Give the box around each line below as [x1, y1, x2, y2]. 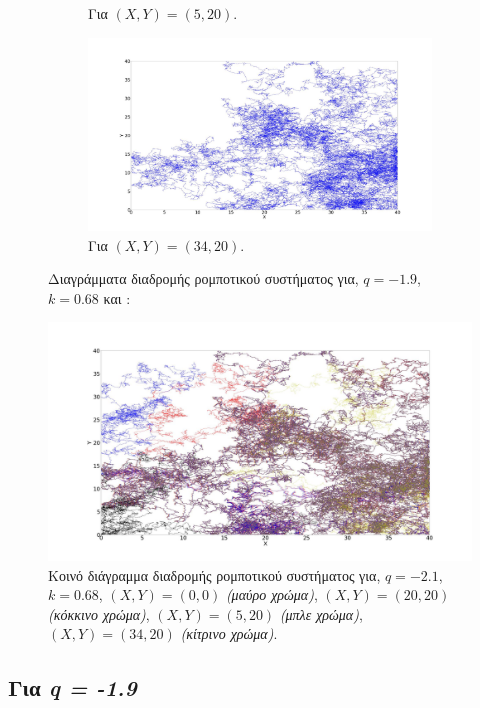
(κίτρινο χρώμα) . [180, 623, 278, 644]
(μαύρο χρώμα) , [225, 584, 318, 605]
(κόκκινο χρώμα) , [48, 603, 150, 624]
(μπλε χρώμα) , [279, 603, 363, 624]
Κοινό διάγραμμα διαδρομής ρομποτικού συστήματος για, [48, 564, 381, 585]
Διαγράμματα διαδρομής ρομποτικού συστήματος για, [48, 268, 359, 289]
